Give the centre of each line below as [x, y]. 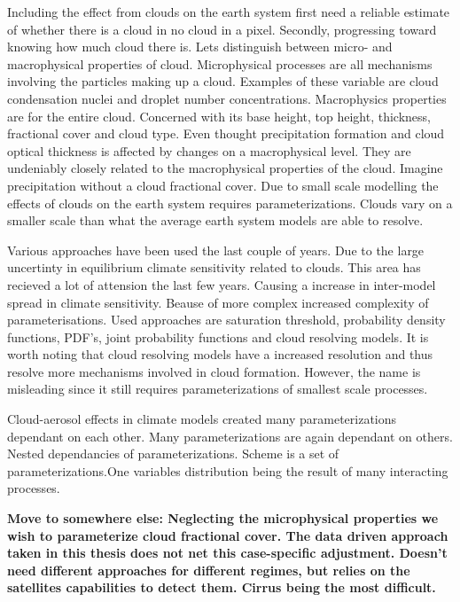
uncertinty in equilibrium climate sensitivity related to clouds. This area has [214, 267]
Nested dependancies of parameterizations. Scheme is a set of [173, 453]
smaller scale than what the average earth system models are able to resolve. [215, 220]
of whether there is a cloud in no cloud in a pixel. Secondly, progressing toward [222, 29]
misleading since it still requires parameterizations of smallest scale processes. [218, 389]
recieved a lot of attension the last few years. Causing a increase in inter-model [222, 284]
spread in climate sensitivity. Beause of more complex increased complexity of [218, 302]
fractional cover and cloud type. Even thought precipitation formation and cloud [226, 133]
